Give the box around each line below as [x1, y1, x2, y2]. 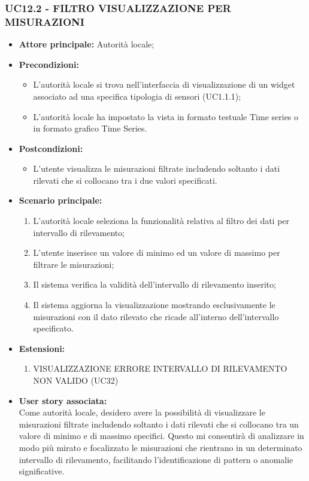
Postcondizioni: [19, 142, 83, 154]
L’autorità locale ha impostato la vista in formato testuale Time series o [33, 110, 299, 123]
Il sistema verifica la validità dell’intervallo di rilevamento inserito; [33, 278, 277, 291]
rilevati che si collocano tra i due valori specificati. [33, 174, 217, 186]
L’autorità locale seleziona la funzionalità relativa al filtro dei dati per [33, 214, 290, 227]
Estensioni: [19, 342, 65, 354]
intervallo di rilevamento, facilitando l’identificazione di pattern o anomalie [19, 453, 293, 465]
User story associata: [19, 394, 107, 407]
